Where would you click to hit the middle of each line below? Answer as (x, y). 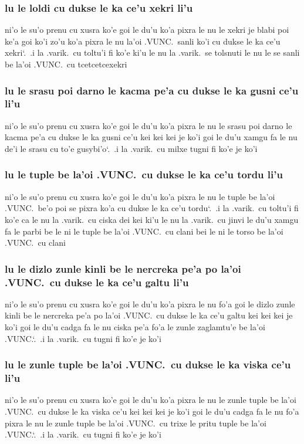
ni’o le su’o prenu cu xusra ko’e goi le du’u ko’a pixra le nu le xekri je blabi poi (147, 30)
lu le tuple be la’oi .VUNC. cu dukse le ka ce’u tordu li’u (144, 174)
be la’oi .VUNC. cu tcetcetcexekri (66, 64)
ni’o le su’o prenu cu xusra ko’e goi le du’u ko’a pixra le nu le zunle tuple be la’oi (151, 400)
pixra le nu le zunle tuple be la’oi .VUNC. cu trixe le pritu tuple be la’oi (136, 423)
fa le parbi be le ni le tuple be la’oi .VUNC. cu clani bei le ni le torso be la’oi (144, 231)
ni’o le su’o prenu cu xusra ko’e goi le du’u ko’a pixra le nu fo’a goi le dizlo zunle (150, 304)
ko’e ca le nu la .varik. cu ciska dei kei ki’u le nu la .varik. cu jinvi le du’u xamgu (152, 219)
